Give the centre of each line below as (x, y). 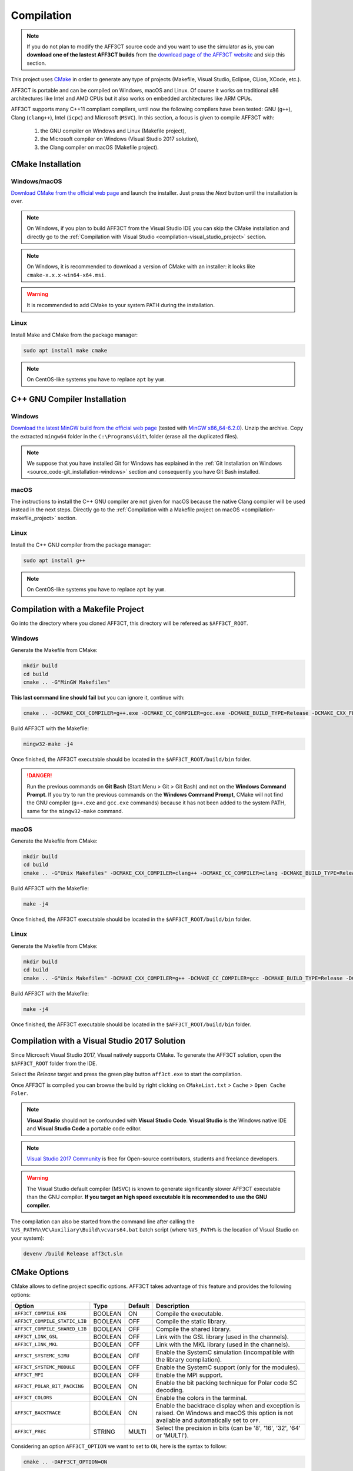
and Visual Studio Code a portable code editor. (84, 1129)
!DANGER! (39, 776)
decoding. (170, 1390)
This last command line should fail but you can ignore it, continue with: (98, 697)
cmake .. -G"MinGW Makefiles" (67, 682)
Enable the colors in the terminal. (202, 1397)
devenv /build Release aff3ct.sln (73, 1254)
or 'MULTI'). (172, 1435)
